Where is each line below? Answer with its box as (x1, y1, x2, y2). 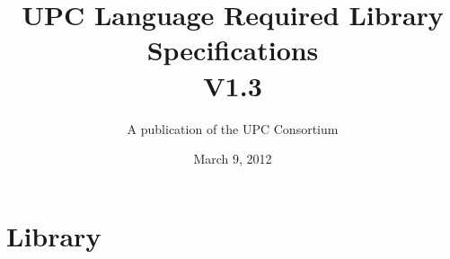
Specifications (146, 31, 319, 68)
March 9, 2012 (193, 149, 272, 168)
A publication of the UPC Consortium (127, 119, 339, 138)
